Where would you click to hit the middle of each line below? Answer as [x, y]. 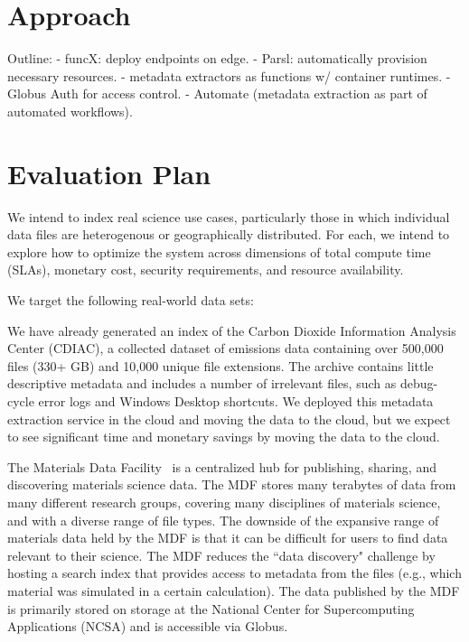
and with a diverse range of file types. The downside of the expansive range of [223, 520]
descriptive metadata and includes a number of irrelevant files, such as [202, 383]
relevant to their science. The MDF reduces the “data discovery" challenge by [221, 555]
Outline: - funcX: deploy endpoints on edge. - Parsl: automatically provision [217, 58]
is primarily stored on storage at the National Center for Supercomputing [211, 608]
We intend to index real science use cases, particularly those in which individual [229, 216]
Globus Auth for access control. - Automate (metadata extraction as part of [217, 93]
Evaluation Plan [109, 173]
